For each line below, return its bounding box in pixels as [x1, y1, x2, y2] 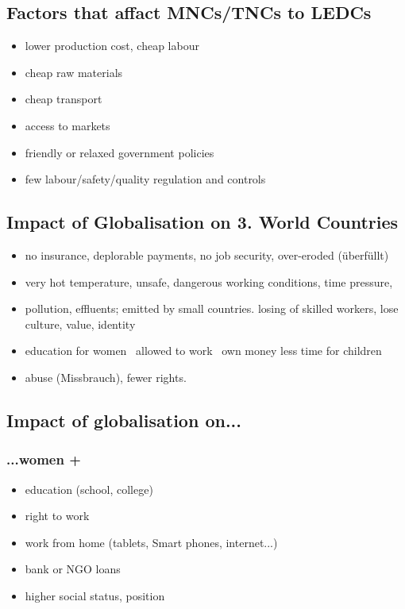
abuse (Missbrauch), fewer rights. [25, 368, 187, 385]
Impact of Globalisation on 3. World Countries [6, 210, 399, 234]
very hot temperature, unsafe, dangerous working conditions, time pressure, [25, 273, 393, 290]
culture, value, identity [25, 315, 136, 332]
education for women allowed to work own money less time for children [25, 342, 382, 359]
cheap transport [25, 91, 102, 107]
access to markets [25, 117, 110, 133]
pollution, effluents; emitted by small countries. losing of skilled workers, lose [25, 300, 399, 317]
